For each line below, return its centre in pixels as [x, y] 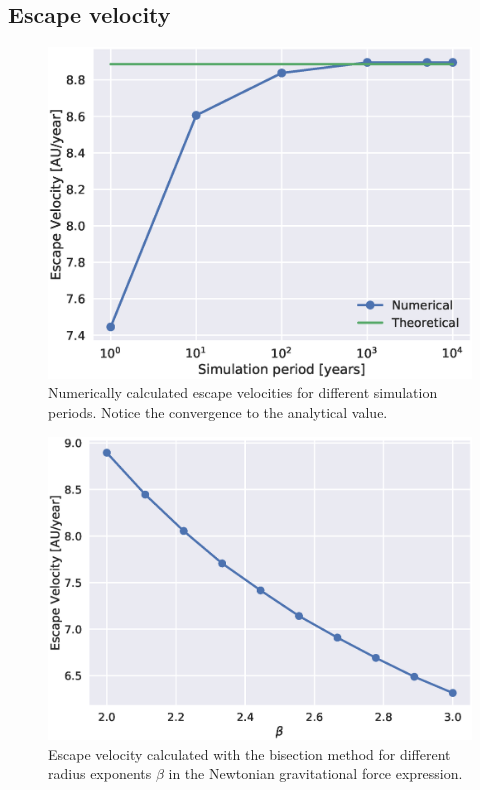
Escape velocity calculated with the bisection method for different [249, 753]
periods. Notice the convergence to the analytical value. [218, 412]
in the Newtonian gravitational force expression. [315, 773]
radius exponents [100, 773]
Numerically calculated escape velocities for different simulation [243, 392]
